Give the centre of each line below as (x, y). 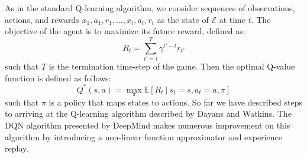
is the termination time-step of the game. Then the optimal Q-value (172, 66)
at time (232, 19)
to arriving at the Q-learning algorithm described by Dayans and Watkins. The (148, 113)
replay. (17, 148)
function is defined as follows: (58, 78)
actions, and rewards (42, 19)
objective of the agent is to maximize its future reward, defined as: (125, 31)
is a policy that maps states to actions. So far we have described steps (175, 102)
